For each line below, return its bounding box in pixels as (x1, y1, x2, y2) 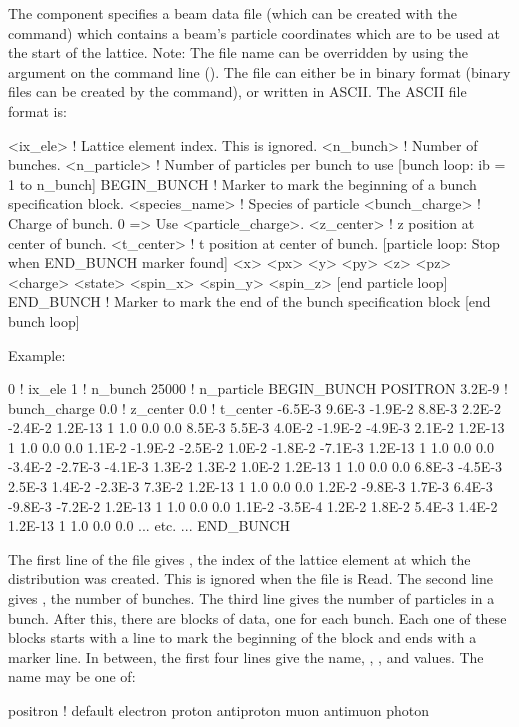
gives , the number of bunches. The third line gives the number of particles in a (8, 588, 495, 609)
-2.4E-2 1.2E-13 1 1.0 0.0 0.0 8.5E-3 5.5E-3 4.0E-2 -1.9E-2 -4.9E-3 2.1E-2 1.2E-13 (8, 417, 505, 438)
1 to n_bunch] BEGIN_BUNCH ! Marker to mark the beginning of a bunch (8, 173, 477, 194)
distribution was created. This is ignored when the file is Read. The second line (8, 568, 493, 589)
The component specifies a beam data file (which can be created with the (8, 3, 457, 23)
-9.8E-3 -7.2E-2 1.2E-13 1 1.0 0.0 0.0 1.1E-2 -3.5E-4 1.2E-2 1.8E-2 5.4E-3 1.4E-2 (8, 495, 498, 516)
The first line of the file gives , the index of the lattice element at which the (8, 548, 471, 569)
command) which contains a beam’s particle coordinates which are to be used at (8, 22, 500, 43)
